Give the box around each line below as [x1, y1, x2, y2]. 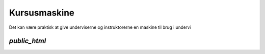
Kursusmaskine [9, 7, 75, 18]
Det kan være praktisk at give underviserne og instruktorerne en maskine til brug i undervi [9, 24, 191, 30]
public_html [9, 37, 46, 45]
